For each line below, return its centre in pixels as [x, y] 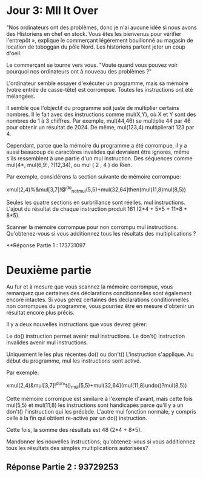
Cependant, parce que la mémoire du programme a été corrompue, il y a [97, 145]
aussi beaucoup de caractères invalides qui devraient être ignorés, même [98, 152]
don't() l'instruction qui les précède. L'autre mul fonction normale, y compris [101, 411]
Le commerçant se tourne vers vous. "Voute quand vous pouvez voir [92, 65]
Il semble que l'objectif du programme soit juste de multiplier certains [93, 108]
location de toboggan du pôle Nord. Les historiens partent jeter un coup [96, 47]
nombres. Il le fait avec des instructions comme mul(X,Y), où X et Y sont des [101, 114]
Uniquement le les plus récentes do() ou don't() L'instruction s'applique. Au [100, 354]
